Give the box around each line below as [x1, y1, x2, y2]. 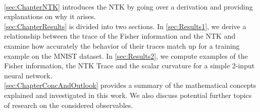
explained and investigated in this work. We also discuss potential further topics [4, 89, 252, 100]
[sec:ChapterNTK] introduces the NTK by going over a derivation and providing [4, 1, 253, 12]
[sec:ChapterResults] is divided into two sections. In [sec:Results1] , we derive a [4, 21, 246, 31]
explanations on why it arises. [4, 11, 96, 22]
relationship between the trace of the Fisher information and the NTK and [4, 31, 236, 41]
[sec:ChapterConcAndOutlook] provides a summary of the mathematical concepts [4, 80, 256, 90]
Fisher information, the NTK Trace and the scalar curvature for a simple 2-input [4, 60, 255, 71]
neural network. [4, 70, 53, 80]
